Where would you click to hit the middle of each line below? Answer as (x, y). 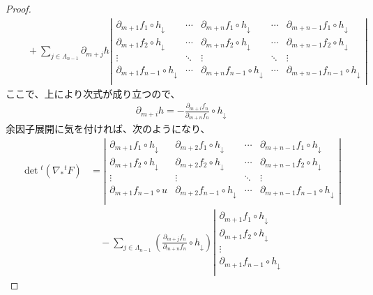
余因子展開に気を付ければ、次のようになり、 (108, 129)
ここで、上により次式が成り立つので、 (93, 93)
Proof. (18, 8)
